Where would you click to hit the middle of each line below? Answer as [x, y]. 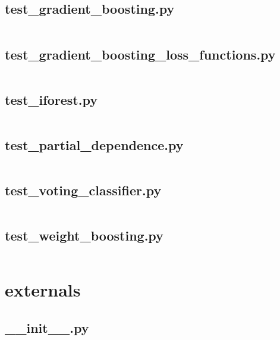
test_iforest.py [51, 99]
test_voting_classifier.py [83, 190]
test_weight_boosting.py [84, 235]
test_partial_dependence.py [94, 145]
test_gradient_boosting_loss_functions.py [140, 54]
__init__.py [47, 327]
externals [43, 290]
